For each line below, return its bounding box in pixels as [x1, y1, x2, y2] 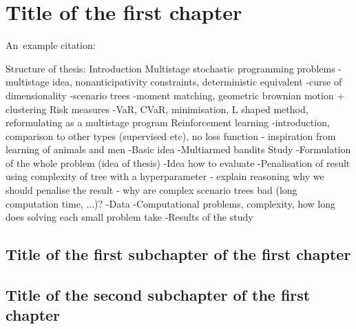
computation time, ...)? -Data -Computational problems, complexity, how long [6, 196, 336, 210]
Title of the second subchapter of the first [6, 284, 311, 306]
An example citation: [6, 38, 96, 52]
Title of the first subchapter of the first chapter [6, 243, 351, 265]
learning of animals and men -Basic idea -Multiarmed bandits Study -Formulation [6, 142, 351, 157]
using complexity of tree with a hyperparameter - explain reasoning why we [6, 169, 324, 183]
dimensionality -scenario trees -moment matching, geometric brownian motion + [6, 88, 345, 102]
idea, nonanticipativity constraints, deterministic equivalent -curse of [52, 74, 342, 89]
